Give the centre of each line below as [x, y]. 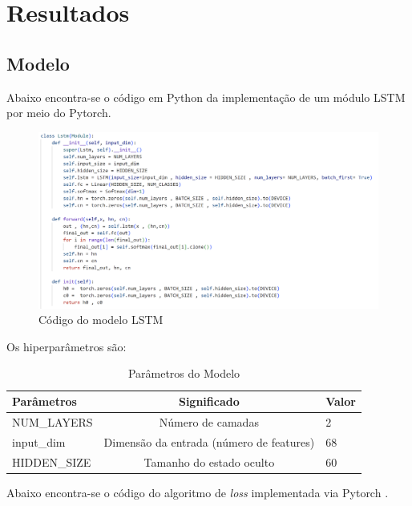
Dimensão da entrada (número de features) [209, 441]
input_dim [39, 441]
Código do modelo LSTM [101, 320]
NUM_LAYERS [53, 421]
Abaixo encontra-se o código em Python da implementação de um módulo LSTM [206, 97]
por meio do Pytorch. [59, 113]
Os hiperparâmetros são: [67, 346]
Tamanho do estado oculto [209, 461]
